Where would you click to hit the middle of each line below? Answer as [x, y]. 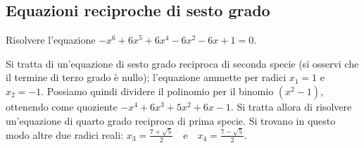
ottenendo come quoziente [62, 106]
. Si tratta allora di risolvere [291, 106]
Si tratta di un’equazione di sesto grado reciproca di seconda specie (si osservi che [182, 63]
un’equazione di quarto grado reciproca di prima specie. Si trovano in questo [171, 120]
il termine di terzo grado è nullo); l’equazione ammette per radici [146, 77]
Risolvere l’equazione [51, 40]
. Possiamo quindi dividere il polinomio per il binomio [157, 91]
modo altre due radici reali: [64, 134]
